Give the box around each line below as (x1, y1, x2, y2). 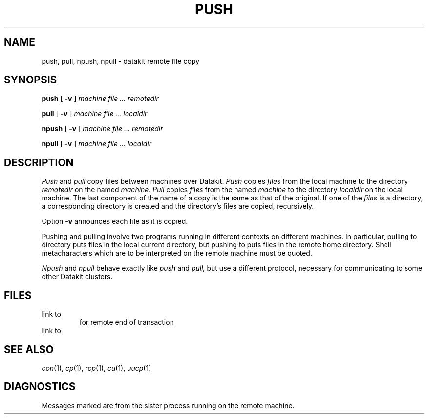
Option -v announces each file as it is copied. (42, 217, 188, 226)
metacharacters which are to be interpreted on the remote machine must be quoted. (42, 249, 312, 258)
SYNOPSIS (4, 74, 57, 86)
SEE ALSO (4, 343, 54, 356)
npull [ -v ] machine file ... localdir (42, 139, 152, 148)
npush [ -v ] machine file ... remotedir (42, 124, 163, 133)
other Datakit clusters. (42, 272, 113, 281)
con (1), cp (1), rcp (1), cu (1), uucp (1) (42, 363, 151, 372)
